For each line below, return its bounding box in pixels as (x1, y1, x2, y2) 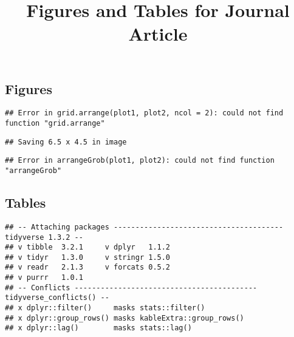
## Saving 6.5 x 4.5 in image (5, 137, 127, 146)
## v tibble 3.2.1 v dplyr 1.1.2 (5, 243, 171, 252)
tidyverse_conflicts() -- (5, 293, 109, 302)
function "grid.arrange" (5, 119, 105, 128)
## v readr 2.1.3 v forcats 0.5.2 (5, 263, 171, 272)
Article (128, 21, 188, 46)
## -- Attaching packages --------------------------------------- (5, 222, 284, 231)
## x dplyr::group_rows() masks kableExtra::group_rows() (5, 313, 244, 322)
